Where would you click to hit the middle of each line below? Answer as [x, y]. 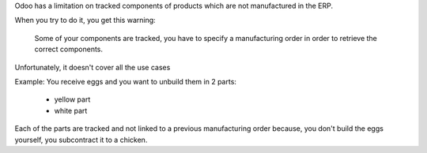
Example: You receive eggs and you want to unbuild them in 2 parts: [126, 81]
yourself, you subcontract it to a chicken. [81, 140]
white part [71, 110]
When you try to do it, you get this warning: [85, 21]
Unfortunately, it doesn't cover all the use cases [93, 67]
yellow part [72, 99]
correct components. [68, 49]
